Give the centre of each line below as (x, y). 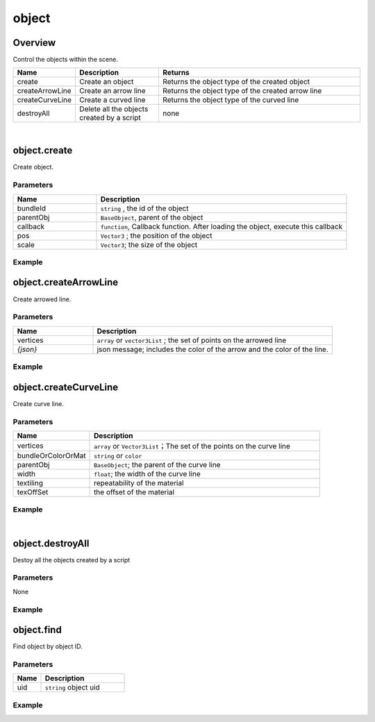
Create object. (33, 167)
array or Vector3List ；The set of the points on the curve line (192, 446)
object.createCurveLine (66, 387)
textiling (30, 482)
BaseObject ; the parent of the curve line (157, 464)
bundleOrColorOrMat (51, 455)
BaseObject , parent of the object (152, 217)
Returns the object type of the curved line (231, 100)
